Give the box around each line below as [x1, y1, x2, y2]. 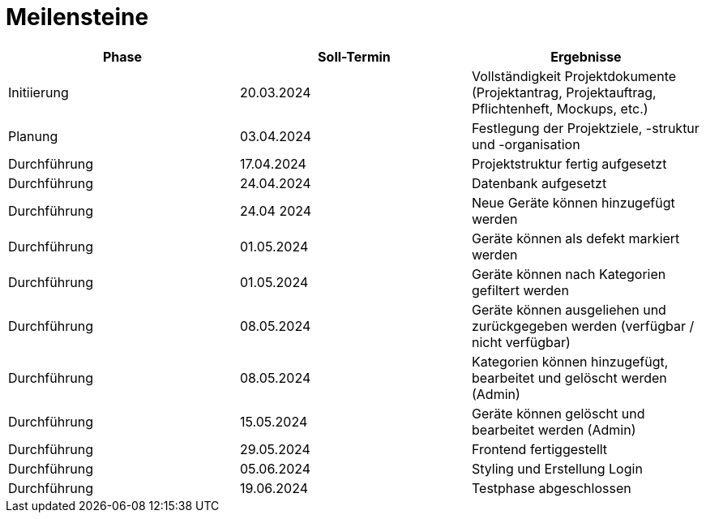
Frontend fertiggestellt [471, 440, 608, 457]
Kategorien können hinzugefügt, [471, 353, 669, 370]
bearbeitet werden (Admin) [471, 421, 636, 438]
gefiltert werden [471, 281, 569, 298]
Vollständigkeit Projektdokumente [471, 67, 677, 84]
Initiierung [8, 84, 69, 101]
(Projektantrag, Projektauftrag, [471, 84, 657, 101]
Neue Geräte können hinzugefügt [471, 194, 675, 211]
